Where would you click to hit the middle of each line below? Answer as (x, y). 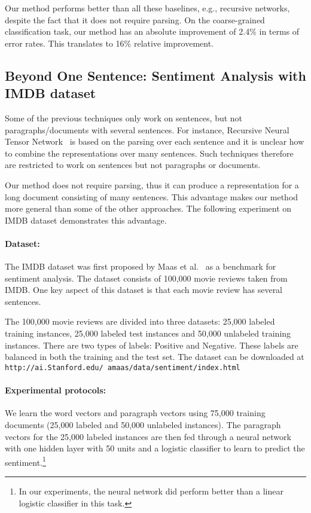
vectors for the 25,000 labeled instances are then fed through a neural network (148, 436)
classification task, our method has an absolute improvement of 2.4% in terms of (152, 31)
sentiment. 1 (25, 461)
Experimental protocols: (56, 390)
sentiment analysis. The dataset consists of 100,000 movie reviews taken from (146, 278)
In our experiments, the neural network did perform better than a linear (151, 491)
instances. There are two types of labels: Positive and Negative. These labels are (152, 345)
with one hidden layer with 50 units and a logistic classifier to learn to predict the (155, 448)
